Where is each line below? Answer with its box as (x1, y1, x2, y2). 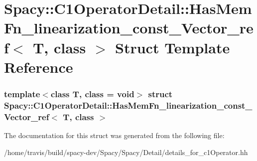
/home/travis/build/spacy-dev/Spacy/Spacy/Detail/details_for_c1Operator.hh (4, 147, 248, 157)
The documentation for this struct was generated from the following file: (4, 130, 225, 140)
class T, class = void (50, 87, 134, 100)
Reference (4, 56, 73, 77)
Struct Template (115, 37, 230, 57)
